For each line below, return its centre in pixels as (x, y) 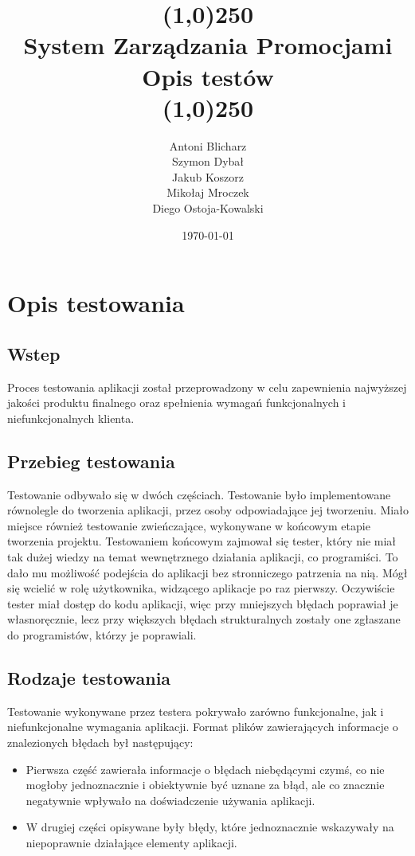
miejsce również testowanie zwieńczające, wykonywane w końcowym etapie (189, 525)
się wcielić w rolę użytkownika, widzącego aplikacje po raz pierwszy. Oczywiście (201, 588)
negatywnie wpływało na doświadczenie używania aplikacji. (170, 800)
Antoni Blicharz (208, 145)
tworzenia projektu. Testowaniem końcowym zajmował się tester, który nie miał (202, 541)
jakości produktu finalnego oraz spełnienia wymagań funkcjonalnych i (176, 403)
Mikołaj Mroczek (208, 192)
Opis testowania (96, 303)
